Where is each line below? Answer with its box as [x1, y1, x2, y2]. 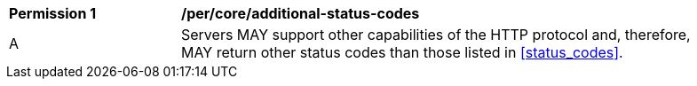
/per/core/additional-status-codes [181, 4, 420, 22]
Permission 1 [9, 4, 97, 22]
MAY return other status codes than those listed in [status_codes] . [181, 43, 623, 61]
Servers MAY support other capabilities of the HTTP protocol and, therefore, [181, 26, 691, 43]
